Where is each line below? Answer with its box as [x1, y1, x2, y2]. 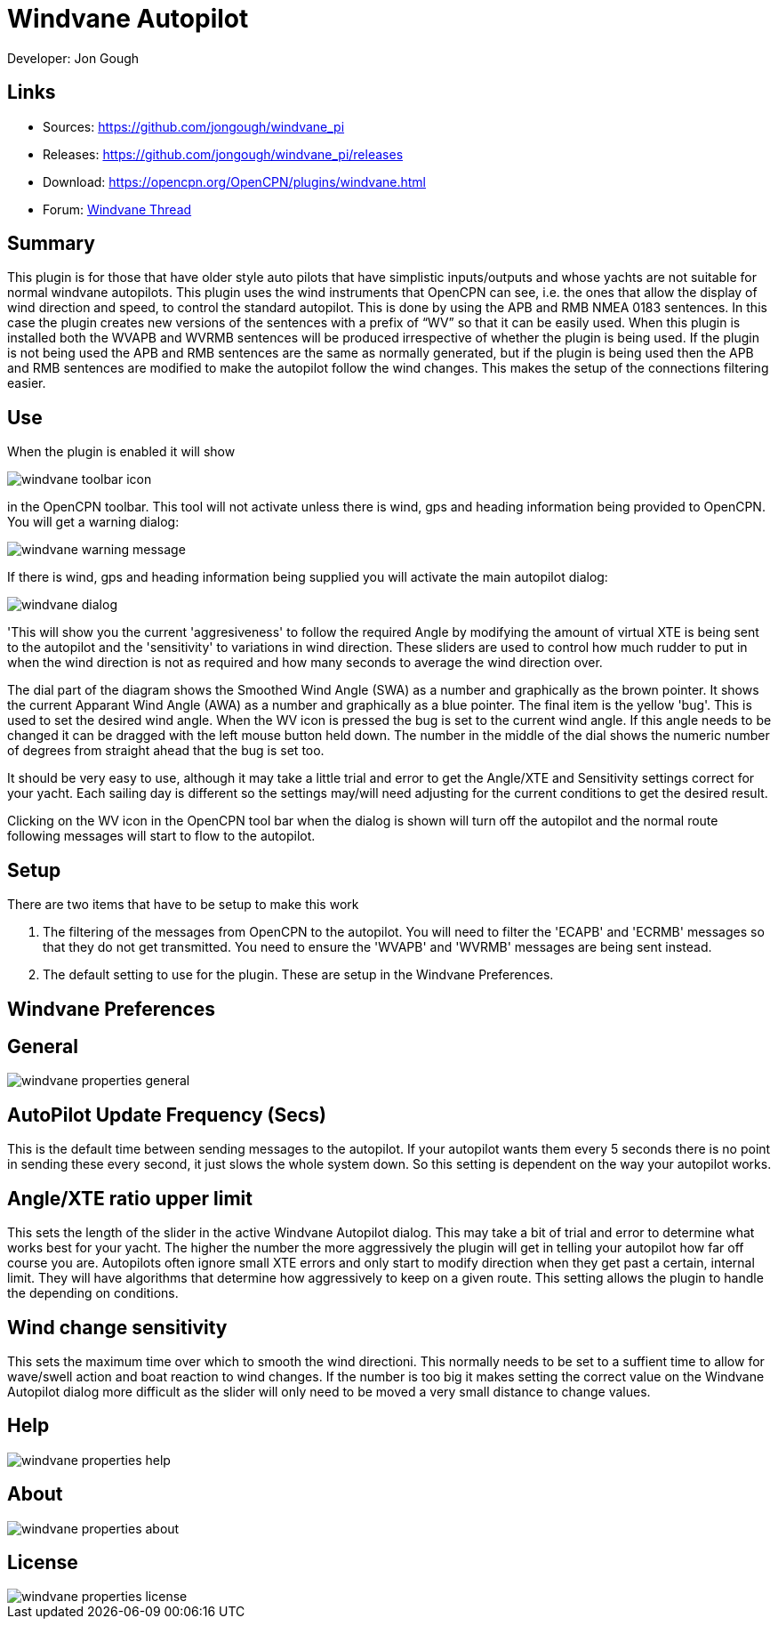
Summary [7, 232, 95, 255]
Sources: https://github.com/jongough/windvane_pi [43, 118, 345, 134]
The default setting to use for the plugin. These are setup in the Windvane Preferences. [43, 967, 554, 983]
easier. [7, 375, 46, 391]
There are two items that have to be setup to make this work [7, 897, 359, 913]
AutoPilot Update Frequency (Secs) [7, 1103, 326, 1126]
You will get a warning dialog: [7, 514, 180, 530]
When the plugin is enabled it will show [7, 444, 236, 460]
